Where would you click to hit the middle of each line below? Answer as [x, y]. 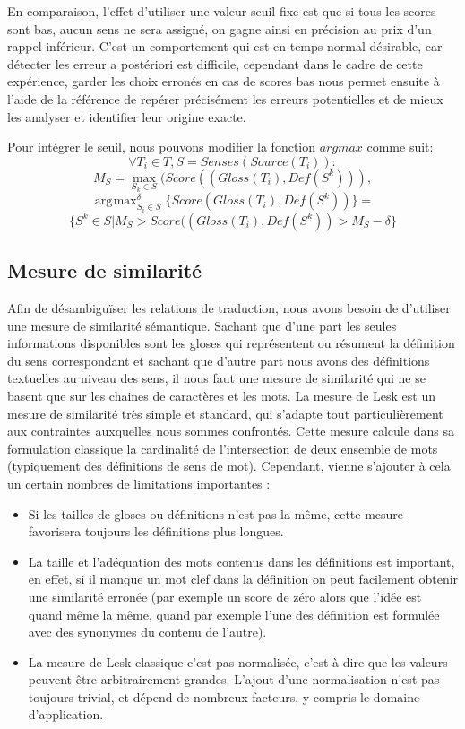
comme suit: [400, 147]
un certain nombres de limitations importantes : [139, 483]
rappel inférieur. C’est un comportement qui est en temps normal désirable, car [225, 46]
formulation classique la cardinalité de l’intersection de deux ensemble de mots [223, 448]
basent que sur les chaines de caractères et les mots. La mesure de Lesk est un [221, 395]
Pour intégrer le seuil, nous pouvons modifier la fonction [162, 147]
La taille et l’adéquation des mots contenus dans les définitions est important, [241, 561]
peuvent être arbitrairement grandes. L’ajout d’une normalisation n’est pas [234, 679]
